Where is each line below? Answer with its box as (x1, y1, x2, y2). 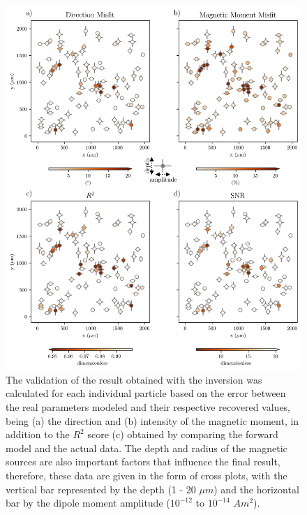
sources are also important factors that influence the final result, (6, 454, 280, 469)
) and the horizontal (214, 481, 299, 496)
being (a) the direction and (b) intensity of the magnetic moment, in (6, 413, 299, 428)
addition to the (6, 427, 70, 442)
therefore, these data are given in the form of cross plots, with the (6, 467, 287, 482)
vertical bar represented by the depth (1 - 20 (6, 481, 196, 496)
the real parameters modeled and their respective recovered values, (6, 400, 291, 414)
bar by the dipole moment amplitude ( (6, 495, 170, 510)
